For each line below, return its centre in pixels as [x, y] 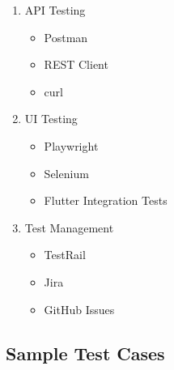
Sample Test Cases [85, 353]
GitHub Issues [79, 309]
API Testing [55, 10]
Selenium [66, 173]
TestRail [65, 255]
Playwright [71, 145]
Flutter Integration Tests [106, 200]
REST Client [76, 64]
